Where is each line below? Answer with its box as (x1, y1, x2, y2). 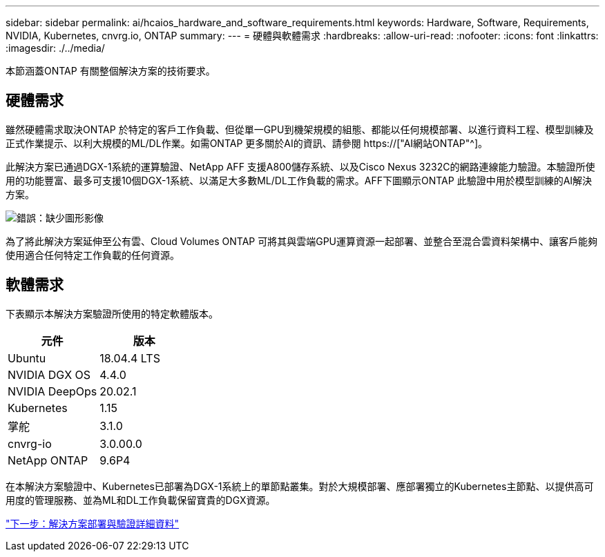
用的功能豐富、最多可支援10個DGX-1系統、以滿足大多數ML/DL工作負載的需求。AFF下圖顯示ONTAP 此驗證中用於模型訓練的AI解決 (6, 174, 593, 186)
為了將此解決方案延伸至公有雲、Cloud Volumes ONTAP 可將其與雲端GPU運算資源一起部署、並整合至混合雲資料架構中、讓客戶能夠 (6, 235, 598, 247)
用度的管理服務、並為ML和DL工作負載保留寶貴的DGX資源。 (6, 494, 276, 506)
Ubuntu (8, 351, 46, 365)
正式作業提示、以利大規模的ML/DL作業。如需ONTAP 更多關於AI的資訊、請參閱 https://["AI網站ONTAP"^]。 (6, 137, 488, 149)
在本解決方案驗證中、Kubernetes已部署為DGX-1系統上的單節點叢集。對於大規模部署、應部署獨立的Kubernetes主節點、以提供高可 (6, 480, 594, 492)
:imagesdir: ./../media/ (6, 42, 105, 54)
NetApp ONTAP (8, 453, 88, 467)
